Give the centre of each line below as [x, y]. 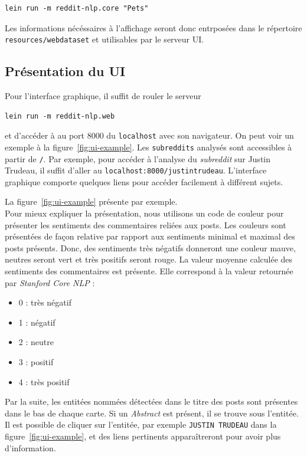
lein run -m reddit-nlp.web [60, 116]
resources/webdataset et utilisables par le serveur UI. [104, 39]
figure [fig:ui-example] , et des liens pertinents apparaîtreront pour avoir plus [143, 436]
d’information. [30, 447]
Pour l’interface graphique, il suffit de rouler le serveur [103, 96]
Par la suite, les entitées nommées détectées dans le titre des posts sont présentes [151, 401]
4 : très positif [44, 381]
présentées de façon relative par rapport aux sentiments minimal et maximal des [150, 236]
